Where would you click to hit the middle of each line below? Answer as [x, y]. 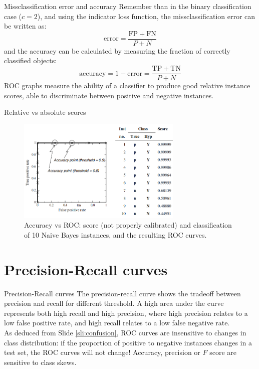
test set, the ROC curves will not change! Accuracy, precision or [102, 352]
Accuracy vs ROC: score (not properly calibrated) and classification [128, 225]
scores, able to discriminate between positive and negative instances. [109, 95]
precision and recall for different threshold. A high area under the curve [114, 303]
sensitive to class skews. [40, 362]
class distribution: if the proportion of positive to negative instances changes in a [128, 342]
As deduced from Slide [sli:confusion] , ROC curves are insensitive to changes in [125, 332]
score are [223, 352]
